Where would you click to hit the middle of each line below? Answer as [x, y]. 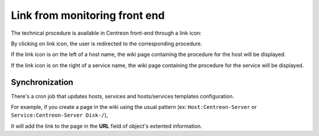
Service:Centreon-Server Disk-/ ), [60, 115]
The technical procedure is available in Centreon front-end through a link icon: [106, 33]
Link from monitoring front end [88, 15]
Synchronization [42, 82]
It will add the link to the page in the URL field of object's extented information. [107, 126]
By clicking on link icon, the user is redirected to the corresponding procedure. [107, 44]
